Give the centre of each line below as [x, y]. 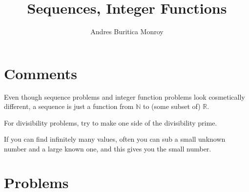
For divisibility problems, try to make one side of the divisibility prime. [111, 122]
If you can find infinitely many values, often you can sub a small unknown [115, 139]
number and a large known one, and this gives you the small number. [108, 149]
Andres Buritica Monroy [127, 32]
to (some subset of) [172, 106]
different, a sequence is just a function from [69, 106]
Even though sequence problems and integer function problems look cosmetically [124, 96]
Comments [41, 73]
